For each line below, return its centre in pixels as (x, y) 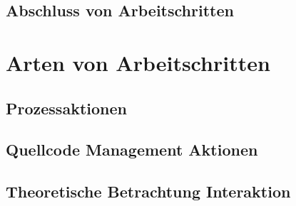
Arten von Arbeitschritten (138, 62)
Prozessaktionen (66, 108)
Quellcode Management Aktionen (132, 150)
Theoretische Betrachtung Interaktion (148, 191)
